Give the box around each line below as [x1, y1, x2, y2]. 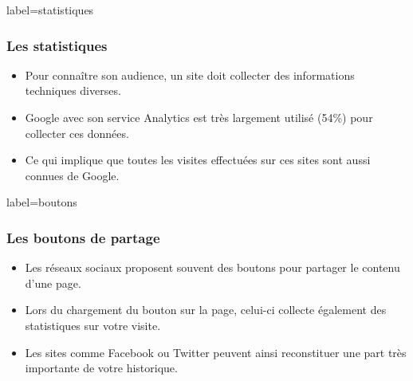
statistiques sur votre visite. [25, 316, 161, 333]
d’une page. [25, 274, 81, 291]
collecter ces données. [25, 124, 129, 141]
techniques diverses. [25, 82, 121, 99]
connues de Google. [25, 167, 120, 183]
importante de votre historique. [25, 359, 178, 376]
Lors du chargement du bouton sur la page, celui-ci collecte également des [25, 301, 387, 318]
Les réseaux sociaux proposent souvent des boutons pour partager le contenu [25, 259, 400, 276]
